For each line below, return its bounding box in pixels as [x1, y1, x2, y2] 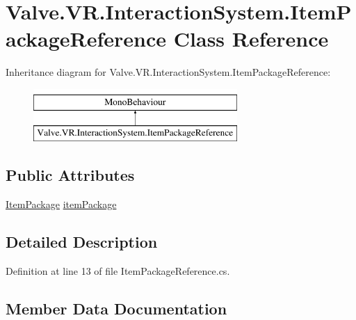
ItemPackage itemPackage [6, 197, 117, 211]
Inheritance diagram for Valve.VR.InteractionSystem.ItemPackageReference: [6, 65, 331, 79]
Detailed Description [6, 231, 158, 253]
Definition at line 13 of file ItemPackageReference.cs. [6, 264, 230, 278]
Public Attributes [6, 164, 135, 186]
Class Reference [173, 24, 329, 53]
